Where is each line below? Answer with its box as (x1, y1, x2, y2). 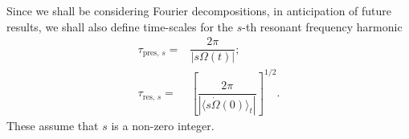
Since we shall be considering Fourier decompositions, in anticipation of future (6, 2, 392, 18)
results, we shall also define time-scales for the (6, 18, 234, 35)
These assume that (6, 117, 99, 133)
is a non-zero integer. (111, 117, 215, 133)
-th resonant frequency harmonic (242, 18, 403, 35)
